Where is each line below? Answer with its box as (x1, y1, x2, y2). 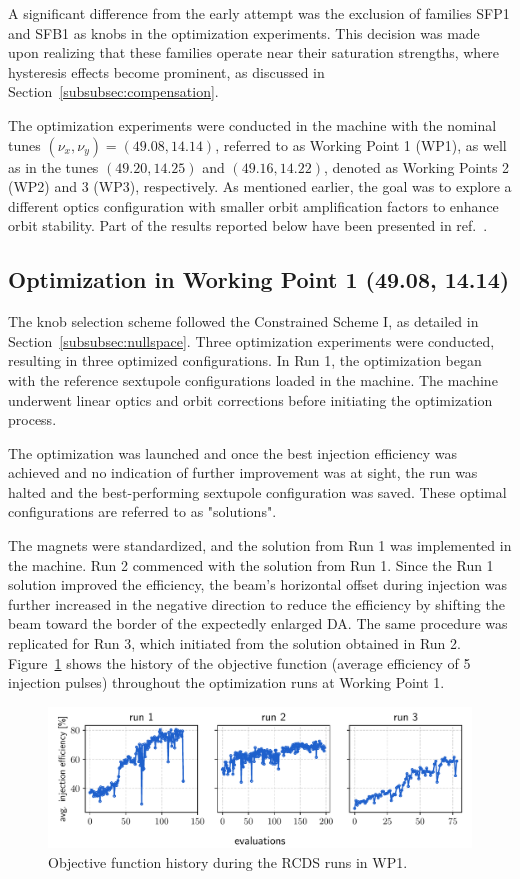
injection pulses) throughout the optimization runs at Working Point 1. (8, 672, 445, 693)
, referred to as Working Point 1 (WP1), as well (215, 134, 507, 155)
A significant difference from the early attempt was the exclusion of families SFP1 (8, 3, 510, 23)
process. (8, 409, 57, 430)
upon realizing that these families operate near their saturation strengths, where (8, 42, 500, 63)
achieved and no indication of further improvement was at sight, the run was (8, 462, 478, 483)
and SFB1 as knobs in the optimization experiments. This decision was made (8, 22, 480, 43)
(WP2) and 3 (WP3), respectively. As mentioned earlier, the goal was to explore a (8, 176, 512, 197)
